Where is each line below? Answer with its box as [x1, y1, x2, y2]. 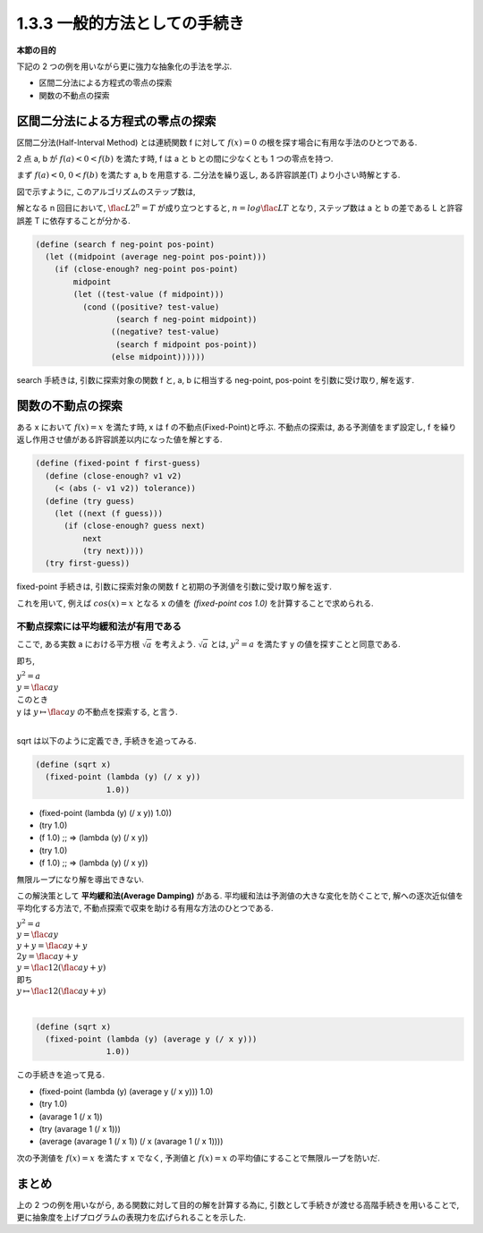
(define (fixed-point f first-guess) [35, 458, 201, 469]
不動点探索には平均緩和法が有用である [16, 620, 182, 633]
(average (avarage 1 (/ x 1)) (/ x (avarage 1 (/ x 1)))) [38, 1136, 224, 1147]
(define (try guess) [45, 496, 135, 506]
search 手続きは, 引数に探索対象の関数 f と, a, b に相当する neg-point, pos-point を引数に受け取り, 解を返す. [16, 375, 415, 386]
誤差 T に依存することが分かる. [16, 215, 131, 225]
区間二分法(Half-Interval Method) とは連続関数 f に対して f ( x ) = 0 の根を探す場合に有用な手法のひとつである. [16, 137, 418, 148]
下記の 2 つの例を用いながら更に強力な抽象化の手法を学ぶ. [16, 61, 233, 72]
